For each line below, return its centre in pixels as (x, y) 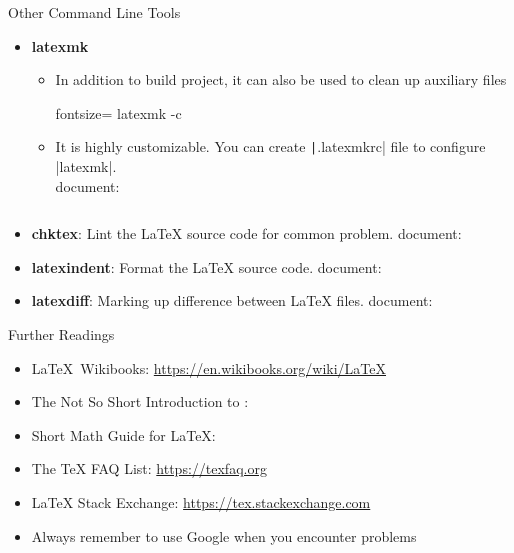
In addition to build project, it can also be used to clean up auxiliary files (281, 79)
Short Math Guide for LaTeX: (123, 434)
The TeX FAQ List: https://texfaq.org (149, 468)
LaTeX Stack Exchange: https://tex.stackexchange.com (201, 501)
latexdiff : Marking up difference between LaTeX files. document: (232, 300)
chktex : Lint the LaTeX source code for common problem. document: (246, 233)
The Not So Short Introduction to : (140, 401)
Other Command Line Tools (94, 12)
